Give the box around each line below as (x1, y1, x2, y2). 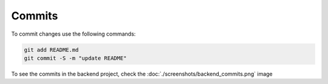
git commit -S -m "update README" (24, 54, 127, 62)
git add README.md (24, 46, 79, 53)
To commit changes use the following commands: (11, 30, 136, 37)
